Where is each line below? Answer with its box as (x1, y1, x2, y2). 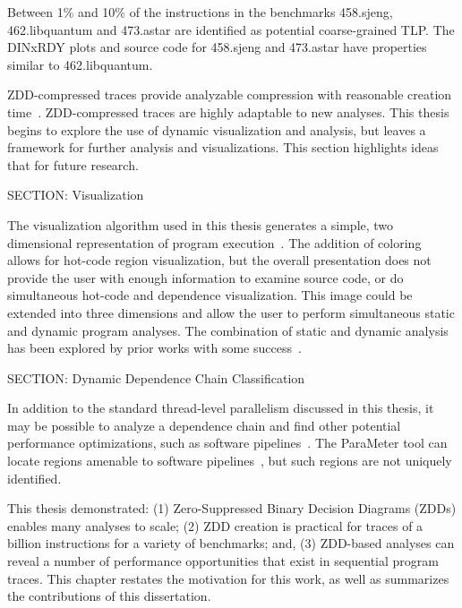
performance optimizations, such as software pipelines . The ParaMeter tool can (7, 433, 448, 452)
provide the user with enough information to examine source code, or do (7, 268, 404, 287)
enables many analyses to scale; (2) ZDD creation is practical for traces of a (7, 516, 423, 535)
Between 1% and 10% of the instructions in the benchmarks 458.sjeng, (7, 3, 393, 21)
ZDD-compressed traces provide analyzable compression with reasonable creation (7, 85, 452, 104)
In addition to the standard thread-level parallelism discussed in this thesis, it (7, 398, 434, 417)
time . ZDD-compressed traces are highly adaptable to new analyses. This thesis (7, 102, 449, 121)
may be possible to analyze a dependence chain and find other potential (7, 415, 401, 434)
